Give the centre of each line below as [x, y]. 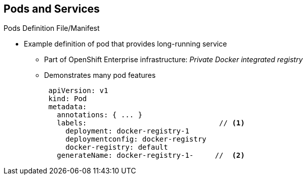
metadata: [68, 107]
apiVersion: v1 [78, 91]
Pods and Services [52, 9]
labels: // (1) [151, 123]
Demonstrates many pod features [100, 75]
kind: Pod [68, 99]
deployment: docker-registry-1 [127, 131]
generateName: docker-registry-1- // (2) [151, 155]
